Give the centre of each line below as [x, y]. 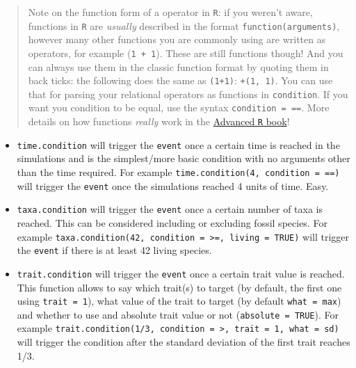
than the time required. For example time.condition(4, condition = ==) [178, 172]
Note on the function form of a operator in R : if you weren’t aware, [170, 12]
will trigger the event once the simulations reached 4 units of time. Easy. [173, 185]
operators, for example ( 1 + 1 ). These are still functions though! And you [186, 53]
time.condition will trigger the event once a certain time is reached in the [178, 144]
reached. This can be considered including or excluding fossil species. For [172, 223]
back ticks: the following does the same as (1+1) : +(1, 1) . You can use [180, 80]
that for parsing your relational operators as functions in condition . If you [188, 94]
